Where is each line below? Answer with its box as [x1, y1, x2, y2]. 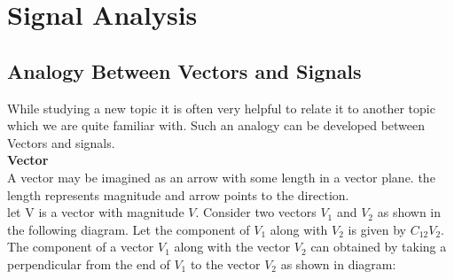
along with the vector [174, 237, 291, 256]
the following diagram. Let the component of [7, 220, 250, 238]
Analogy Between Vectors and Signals [7, 57, 362, 84]
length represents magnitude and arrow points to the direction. [7, 185, 349, 204]
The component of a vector [7, 237, 154, 256]
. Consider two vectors [195, 203, 317, 221]
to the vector [190, 254, 261, 273]
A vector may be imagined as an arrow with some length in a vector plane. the [7, 167, 435, 186]
